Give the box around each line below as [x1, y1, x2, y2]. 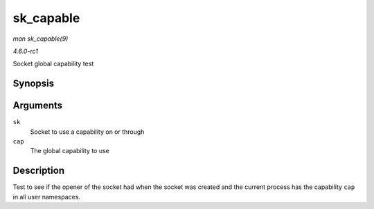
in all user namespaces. [12, 192, 81, 201]
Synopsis [12, 78, 55, 90]
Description [12, 165, 65, 177]
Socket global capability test [12, 59, 94, 68]
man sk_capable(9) [12, 34, 69, 43]
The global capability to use [30, 147, 110, 155]
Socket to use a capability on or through [30, 128, 145, 136]
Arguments [12, 100, 63, 112]
